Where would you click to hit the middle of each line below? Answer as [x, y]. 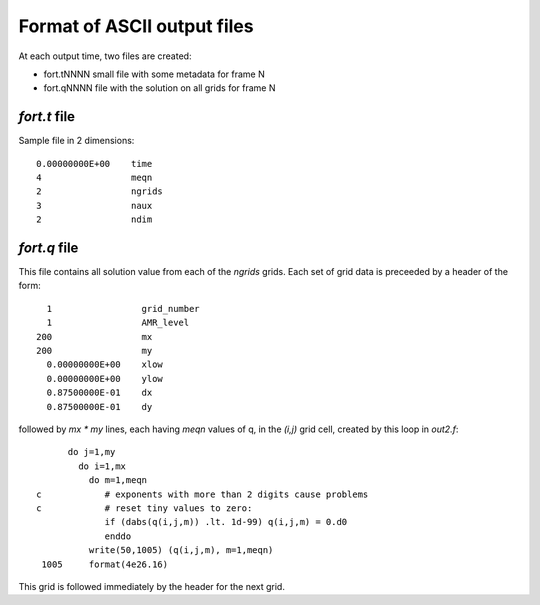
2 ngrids [100, 191]
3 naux [94, 205]
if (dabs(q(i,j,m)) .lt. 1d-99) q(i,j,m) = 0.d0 [226, 522]
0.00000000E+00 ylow [105, 378]
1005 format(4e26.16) [105, 564]
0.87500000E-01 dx [99, 393]
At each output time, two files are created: [105, 56]
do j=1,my [91, 452]
